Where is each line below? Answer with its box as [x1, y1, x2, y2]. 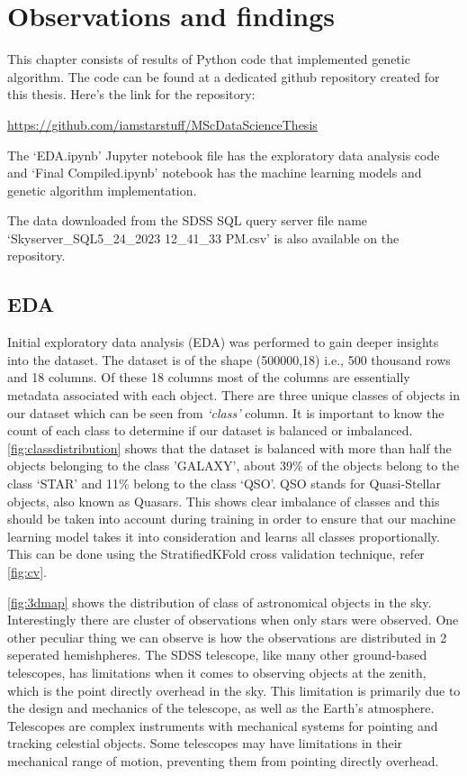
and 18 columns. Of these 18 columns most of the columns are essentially [7, 368, 410, 387]
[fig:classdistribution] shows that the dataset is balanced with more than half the [7, 438, 452, 457]
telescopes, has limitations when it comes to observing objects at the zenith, [7, 662, 427, 681]
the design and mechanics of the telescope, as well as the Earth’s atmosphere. [7, 698, 435, 717]
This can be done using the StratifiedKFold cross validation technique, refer [7, 544, 425, 563]
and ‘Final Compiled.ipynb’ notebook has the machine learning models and [7, 163, 422, 182]
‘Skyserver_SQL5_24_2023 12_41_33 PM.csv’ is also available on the [7, 228, 400, 247]
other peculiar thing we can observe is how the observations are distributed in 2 [7, 627, 447, 646]
